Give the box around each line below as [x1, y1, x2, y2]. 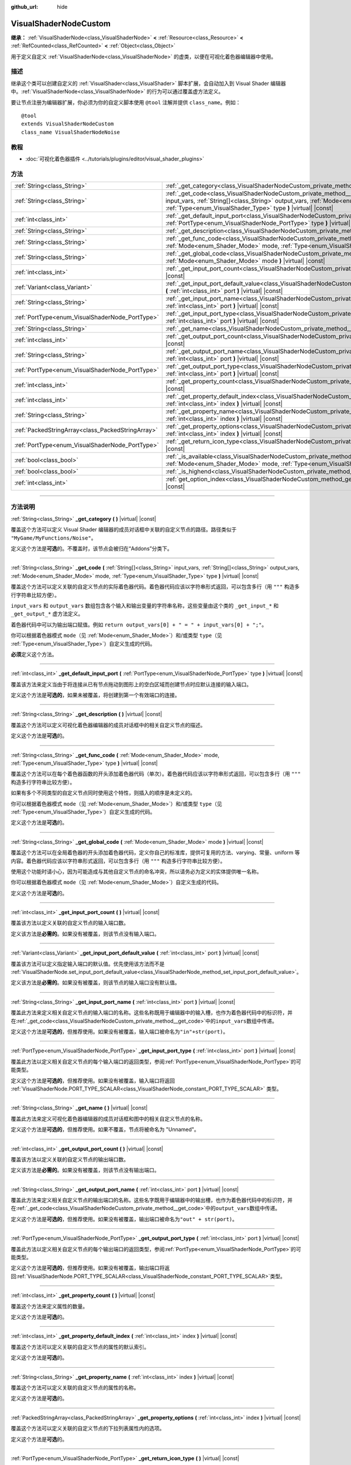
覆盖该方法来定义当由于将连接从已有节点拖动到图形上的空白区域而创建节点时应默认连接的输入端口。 [11, 680, 252, 688]
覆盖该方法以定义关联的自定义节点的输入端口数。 [11, 919, 129, 926]
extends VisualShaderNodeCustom [21, 121, 114, 127]
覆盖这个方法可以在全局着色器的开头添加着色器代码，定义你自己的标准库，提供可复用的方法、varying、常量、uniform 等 [11, 849, 301, 856]
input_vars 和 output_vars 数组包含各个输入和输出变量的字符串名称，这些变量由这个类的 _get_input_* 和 [11, 602, 279, 609]
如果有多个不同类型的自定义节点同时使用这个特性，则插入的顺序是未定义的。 [11, 789, 195, 796]
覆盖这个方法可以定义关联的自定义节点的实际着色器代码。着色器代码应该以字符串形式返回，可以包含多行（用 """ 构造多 [11, 583, 300, 590]
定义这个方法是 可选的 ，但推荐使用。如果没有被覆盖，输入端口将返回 [11, 1077, 175, 1084]
